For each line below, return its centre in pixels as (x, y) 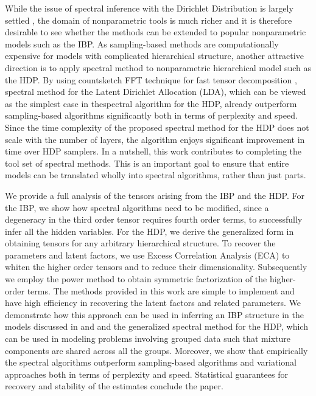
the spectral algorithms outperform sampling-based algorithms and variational (151, 362)
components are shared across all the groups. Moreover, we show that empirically (156, 350)
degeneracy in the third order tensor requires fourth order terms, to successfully (154, 219)
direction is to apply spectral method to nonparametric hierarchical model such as (158, 67)
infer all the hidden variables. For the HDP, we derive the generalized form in (149, 231)
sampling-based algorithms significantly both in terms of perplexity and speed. (151, 115)
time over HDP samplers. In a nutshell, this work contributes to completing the (153, 151)
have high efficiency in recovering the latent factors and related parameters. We (153, 303)
